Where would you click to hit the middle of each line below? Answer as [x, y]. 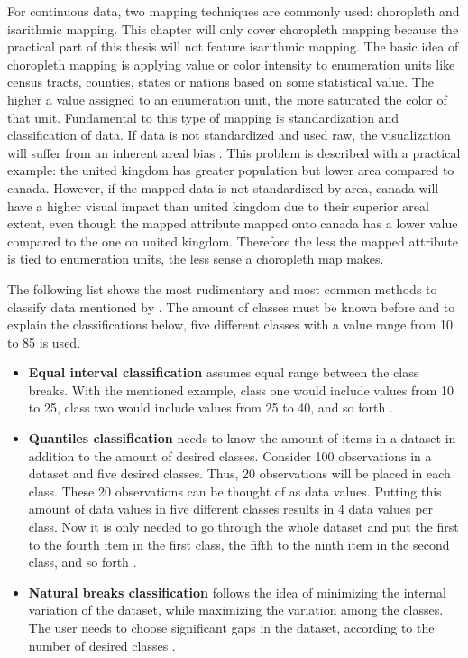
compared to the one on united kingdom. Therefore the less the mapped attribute [233, 241]
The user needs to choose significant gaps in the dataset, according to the [231, 627]
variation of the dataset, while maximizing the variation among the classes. [236, 610]
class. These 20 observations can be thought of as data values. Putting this [235, 491]
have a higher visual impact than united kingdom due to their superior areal [218, 205]
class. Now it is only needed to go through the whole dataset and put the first [243, 527]
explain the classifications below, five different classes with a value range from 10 [230, 324]
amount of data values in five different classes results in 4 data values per [231, 509]
